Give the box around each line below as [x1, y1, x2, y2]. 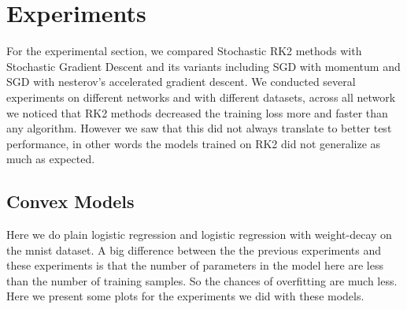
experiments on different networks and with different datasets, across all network [6, 88, 396, 105]
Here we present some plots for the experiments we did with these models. [6, 288, 364, 304]
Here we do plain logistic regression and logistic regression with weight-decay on [6, 226, 392, 243]
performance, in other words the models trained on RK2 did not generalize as [6, 135, 381, 151]
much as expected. [6, 151, 95, 167]
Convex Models [6, 189, 135, 214]
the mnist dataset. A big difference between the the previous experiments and [6, 241, 381, 258]
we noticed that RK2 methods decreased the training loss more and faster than [6, 104, 388, 121]
